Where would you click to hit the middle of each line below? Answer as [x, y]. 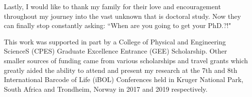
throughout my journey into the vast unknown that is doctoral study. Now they [123, 16]
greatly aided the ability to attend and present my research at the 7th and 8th [121, 70]
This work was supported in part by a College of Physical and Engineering [115, 41]
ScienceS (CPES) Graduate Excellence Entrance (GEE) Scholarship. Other [116, 51]
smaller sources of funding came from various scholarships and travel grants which [126, 60]
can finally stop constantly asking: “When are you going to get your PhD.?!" [118, 25]
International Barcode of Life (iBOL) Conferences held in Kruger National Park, [124, 79]
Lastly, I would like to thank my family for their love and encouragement [112, 6]
